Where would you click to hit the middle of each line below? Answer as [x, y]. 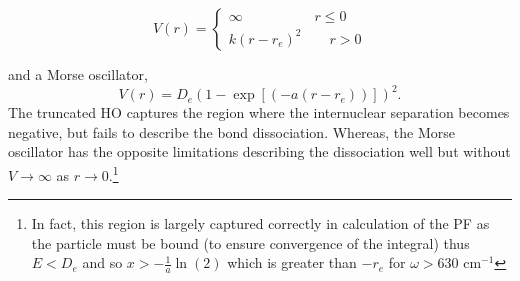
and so [102, 262]
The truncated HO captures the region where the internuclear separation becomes [259, 112]
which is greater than [292, 262]
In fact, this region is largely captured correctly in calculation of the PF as [260, 223]
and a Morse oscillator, [78, 74]
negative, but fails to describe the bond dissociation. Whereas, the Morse [232, 131]
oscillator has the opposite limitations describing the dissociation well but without [259, 151]
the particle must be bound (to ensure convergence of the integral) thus [250, 242]
